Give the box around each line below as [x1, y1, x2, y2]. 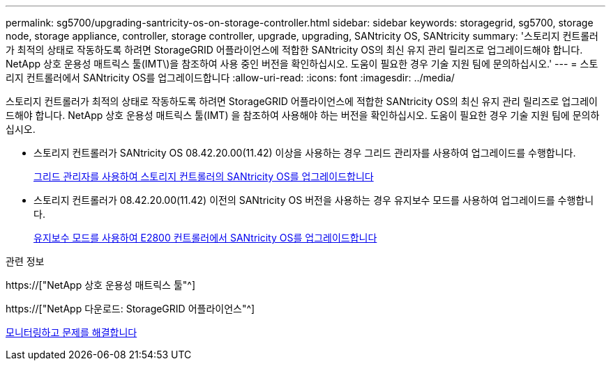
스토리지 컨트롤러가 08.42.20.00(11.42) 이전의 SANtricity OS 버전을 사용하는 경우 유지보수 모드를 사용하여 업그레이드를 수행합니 [33, 194, 594, 206]
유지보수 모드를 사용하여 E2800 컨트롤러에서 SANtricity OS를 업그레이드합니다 [33, 232, 377, 244]
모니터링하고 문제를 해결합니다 [6, 326, 137, 338]
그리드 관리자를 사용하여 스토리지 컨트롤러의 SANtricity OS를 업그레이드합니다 [33, 170, 374, 182]
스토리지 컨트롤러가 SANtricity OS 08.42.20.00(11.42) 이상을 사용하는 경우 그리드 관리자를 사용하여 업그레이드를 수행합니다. [33, 147, 576, 159]
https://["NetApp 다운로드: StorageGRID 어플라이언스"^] [6, 303, 255, 315]
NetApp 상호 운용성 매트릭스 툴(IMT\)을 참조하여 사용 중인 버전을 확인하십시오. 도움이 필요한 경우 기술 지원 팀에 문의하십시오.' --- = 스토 [6, 58, 598, 70]
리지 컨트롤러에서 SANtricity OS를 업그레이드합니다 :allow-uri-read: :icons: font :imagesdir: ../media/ [6, 72, 455, 83]
